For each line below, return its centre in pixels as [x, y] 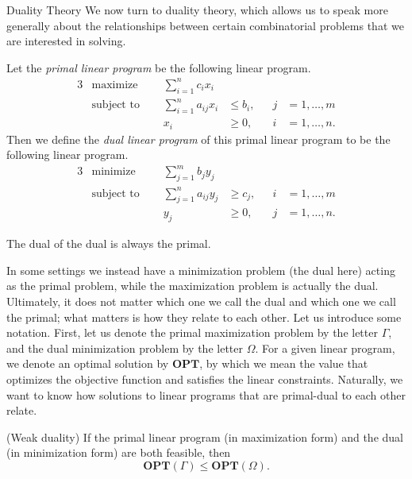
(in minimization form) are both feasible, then [119, 452]
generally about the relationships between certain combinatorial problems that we [205, 25]
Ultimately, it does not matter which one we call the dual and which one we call [201, 301]
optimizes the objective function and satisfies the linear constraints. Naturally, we [205, 379]
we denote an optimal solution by [88, 363]
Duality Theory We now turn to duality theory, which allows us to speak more [197, 10]
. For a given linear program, [325, 348]
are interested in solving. [66, 41]
